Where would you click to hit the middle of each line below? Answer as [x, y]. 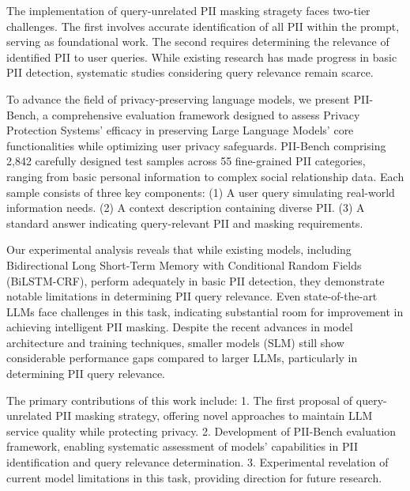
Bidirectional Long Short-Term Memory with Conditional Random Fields [184, 264]
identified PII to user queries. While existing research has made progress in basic [202, 57]
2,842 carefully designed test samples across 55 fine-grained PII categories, [186, 161]
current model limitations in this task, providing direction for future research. [194, 477]
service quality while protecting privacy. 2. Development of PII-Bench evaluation [201, 431]
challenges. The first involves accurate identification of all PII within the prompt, [203, 26]
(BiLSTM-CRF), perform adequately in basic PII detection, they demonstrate [196, 280]
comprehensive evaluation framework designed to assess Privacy [206, 114]
